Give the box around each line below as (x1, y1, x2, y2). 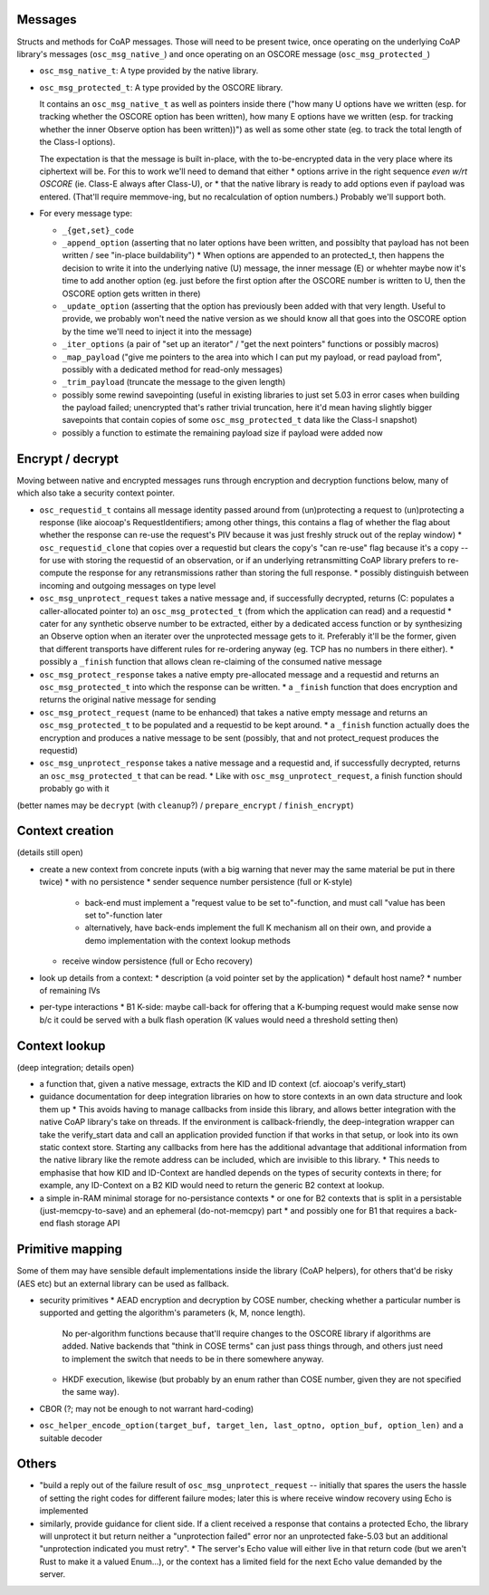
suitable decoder (39, 1432, 103, 1444)
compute (39, 567, 73, 579)
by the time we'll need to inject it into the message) (62, 326, 253, 337)
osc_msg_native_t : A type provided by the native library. (39, 65, 259, 76)
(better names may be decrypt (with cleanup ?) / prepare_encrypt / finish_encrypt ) (16, 800, 354, 811)
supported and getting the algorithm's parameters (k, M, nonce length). (39, 1307, 306, 1318)
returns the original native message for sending (39, 694, 216, 706)
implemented (39, 1505, 89, 1516)
